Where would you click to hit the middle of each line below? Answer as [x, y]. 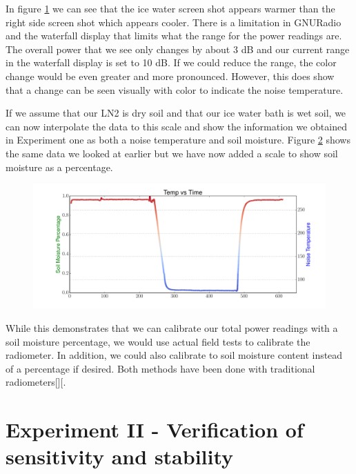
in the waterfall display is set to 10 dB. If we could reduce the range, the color [171, 62]
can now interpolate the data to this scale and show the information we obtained [176, 126]
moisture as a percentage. [59, 167]
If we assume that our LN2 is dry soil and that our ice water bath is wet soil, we [176, 113]
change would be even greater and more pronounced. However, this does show [170, 76]
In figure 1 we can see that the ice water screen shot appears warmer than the [170, 8]
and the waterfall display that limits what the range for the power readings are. [174, 36]
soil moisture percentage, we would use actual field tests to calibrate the [158, 341]
